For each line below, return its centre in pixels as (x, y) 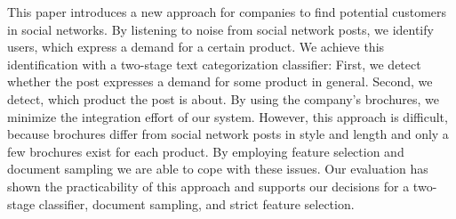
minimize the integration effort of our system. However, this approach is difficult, (228, 116)
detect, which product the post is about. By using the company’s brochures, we (224, 98)
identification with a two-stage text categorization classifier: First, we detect (214, 64)
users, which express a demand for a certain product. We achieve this (196, 47)
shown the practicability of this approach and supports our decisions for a (208, 186)
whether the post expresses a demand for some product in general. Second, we (220, 81)
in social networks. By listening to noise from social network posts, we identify (220, 29)
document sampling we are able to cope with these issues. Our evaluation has (218, 169)
